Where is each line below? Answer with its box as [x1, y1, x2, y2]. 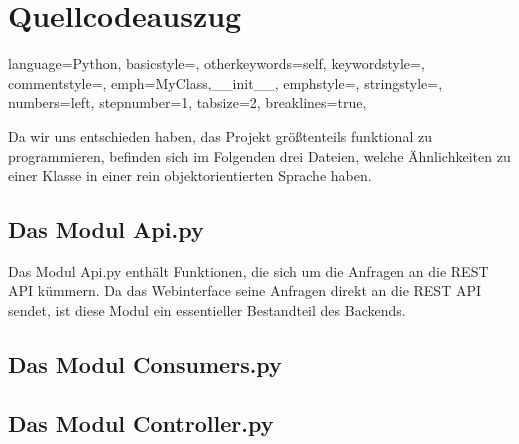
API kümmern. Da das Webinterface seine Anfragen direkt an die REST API [8, 280, 482, 301]
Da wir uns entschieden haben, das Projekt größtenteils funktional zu [8, 125, 432, 146]
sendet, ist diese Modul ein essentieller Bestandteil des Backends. [8, 300, 406, 321]
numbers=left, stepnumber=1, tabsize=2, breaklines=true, [8, 92, 367, 113]
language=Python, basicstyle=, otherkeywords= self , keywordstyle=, [8, 53, 425, 74]
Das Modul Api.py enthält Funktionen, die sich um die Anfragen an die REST [8, 260, 489, 281]
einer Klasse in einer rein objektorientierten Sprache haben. [8, 165, 372, 186]
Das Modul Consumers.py [8, 349, 282, 380]
